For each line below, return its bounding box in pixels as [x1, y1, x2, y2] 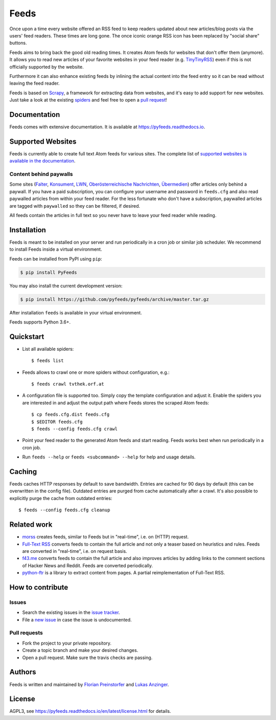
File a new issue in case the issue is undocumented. [22, 616, 132, 623]
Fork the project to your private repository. [22, 640, 112, 646]
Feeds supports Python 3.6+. [9, 318, 71, 325]
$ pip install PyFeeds [20, 269, 77, 275]
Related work [9, 521, 53, 529]
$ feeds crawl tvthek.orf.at [31, 381, 104, 387]
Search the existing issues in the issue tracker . [22, 609, 120, 615]
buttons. [9, 40, 27, 46]
